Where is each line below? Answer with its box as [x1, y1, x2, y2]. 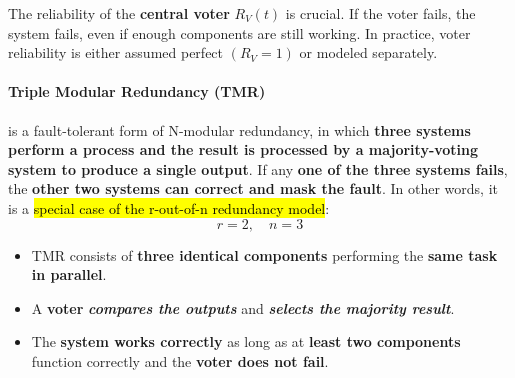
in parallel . [31, 264, 107, 285]
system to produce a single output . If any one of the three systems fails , [8, 158, 508, 179]
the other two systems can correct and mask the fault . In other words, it [8, 178, 498, 199]
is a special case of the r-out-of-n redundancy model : [8, 197, 330, 218]
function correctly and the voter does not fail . [31, 350, 329, 371]
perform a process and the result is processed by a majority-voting [8, 139, 479, 160]
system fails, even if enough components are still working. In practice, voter [8, 22, 471, 43]
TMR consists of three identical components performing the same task [31, 244, 498, 265]
